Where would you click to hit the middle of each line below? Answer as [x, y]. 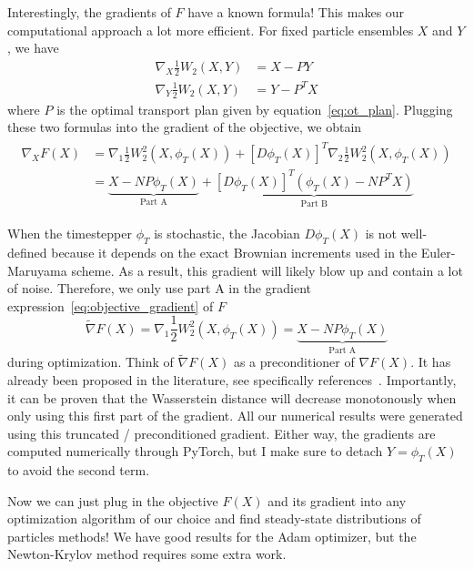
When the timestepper [70, 234]
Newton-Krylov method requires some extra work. [147, 554]
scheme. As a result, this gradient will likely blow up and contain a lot [267, 270]
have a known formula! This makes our [296, 12]
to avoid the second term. [79, 470]
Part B [314, 203]
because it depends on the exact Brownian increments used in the [234, 253]
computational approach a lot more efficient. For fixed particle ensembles [211, 30]
